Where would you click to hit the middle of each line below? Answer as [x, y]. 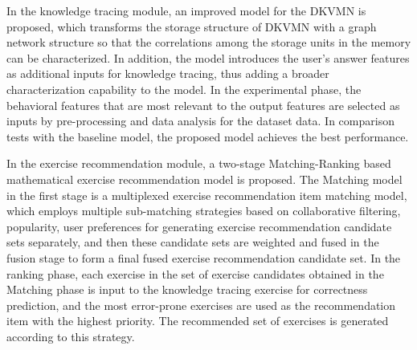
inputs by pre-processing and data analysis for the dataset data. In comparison [200, 121]
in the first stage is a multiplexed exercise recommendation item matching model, [207, 195]
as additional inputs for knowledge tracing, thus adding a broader [168, 73]
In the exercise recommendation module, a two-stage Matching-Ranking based [199, 163]
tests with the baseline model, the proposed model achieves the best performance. [208, 136]
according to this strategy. [71, 336]
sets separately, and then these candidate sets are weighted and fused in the [193, 242]
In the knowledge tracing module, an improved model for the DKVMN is [186, 10]
